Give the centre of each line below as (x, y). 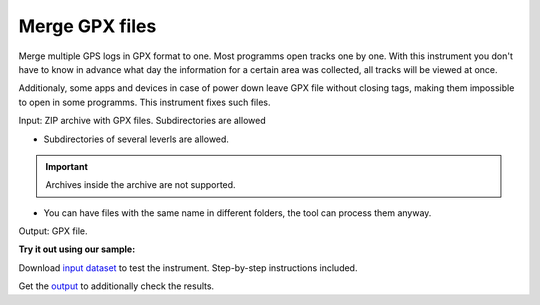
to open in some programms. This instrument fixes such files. (144, 102)
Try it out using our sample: (77, 249)
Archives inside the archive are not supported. (140, 185)
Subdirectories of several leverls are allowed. (136, 139)
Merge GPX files (87, 26)
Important (67, 166)
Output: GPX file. (53, 231)
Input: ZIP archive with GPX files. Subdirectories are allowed (142, 121)
